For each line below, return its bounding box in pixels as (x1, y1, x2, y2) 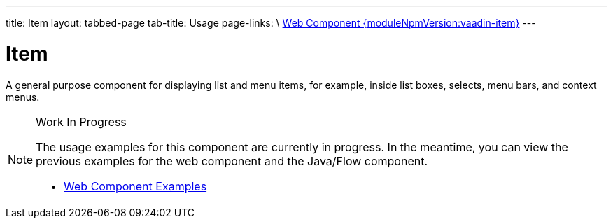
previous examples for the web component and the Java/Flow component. (36, 153, 428, 168)
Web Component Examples (64, 178, 207, 193)
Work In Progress (36, 114, 127, 129)
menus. (6, 90, 40, 103)
